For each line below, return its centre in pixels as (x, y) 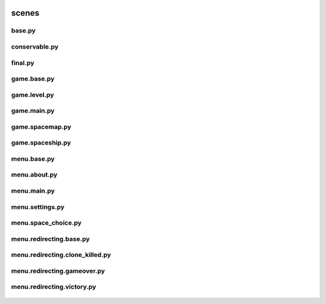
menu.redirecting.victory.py (54, 287)
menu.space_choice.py (46, 223)
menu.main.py (33, 191)
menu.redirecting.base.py (50, 239)
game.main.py (33, 111)
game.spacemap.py (41, 126)
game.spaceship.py (41, 143)
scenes (25, 13)
